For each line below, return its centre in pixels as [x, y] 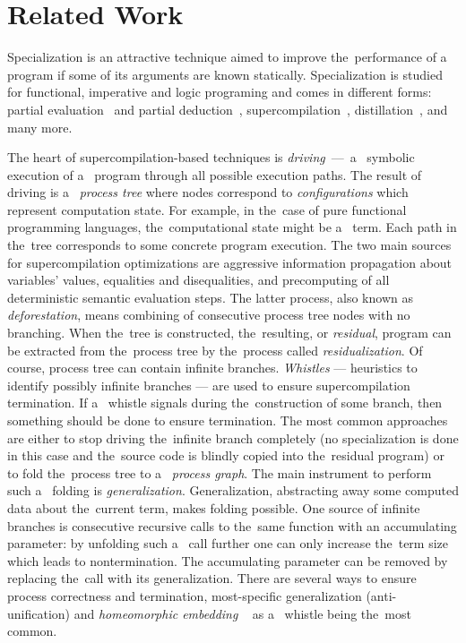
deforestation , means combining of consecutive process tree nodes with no [209, 315]
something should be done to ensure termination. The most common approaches [228, 420]
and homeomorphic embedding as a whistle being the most [242, 613]
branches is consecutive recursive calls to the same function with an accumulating [232, 525]
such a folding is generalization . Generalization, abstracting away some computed [233, 490]
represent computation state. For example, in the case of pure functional [207, 209]
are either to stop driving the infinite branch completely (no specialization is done [233, 437]
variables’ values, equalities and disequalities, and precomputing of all [198, 280]
